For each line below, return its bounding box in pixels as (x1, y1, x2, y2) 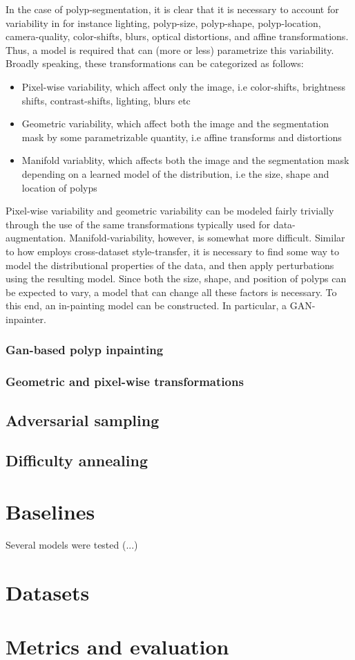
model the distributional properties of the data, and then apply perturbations (6, 257, 334, 272)
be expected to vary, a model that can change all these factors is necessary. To (6, 284, 337, 299)
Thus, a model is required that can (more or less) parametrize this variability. (6, 42, 334, 57)
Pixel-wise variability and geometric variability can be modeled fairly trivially (6, 203, 334, 218)
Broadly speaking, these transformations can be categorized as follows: (6, 56, 304, 71)
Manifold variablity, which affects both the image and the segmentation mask (21, 153, 349, 167)
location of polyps (21, 180, 97, 194)
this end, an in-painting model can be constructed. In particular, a (6, 298, 287, 313)
